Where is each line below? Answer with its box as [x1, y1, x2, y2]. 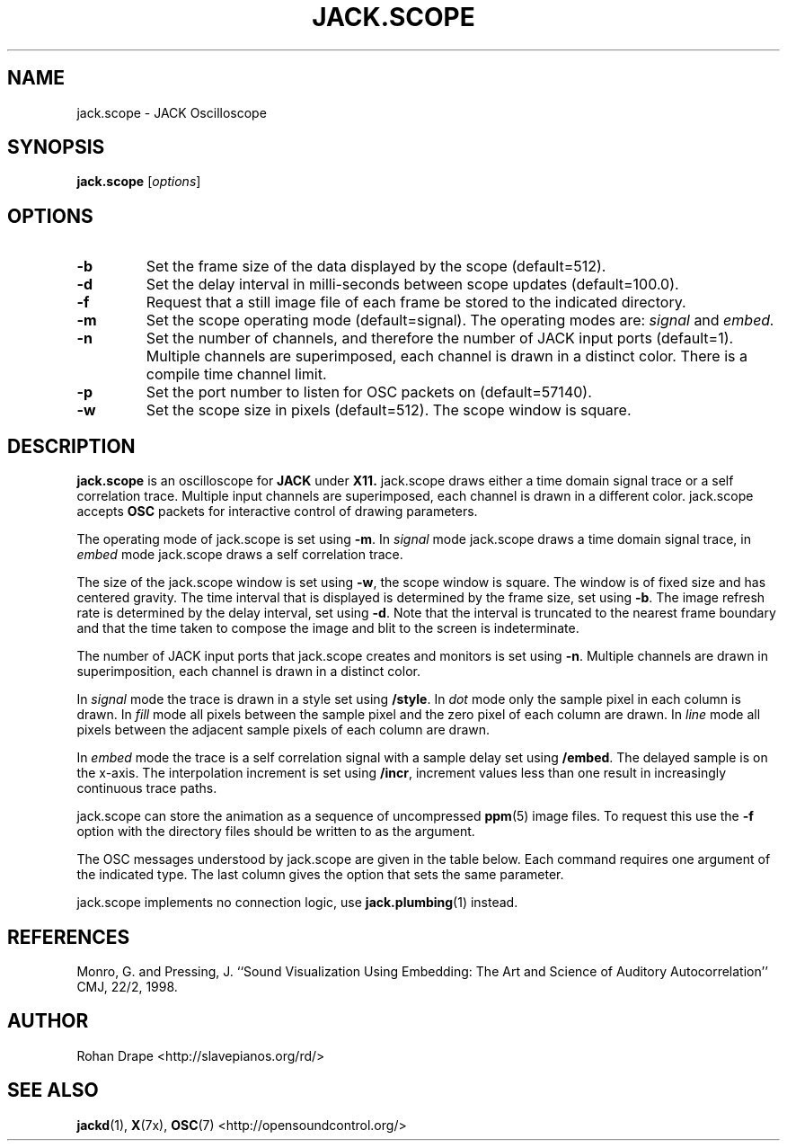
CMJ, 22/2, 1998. [76, 978, 178, 994]
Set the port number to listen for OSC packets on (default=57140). [146, 383, 592, 402]
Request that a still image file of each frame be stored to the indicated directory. [146, 293, 686, 312]
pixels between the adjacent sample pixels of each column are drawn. [76, 722, 491, 738]
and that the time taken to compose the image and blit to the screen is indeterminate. [76, 620, 579, 636]
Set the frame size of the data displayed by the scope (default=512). [146, 257, 606, 276]
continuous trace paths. [76, 780, 217, 796]
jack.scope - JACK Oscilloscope [76, 104, 267, 120]
